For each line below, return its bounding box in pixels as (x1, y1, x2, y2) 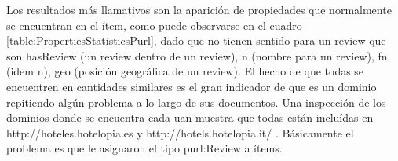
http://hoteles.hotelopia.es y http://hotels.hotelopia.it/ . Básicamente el (6, 124, 354, 141)
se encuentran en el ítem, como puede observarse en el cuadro (6, 16, 302, 33)
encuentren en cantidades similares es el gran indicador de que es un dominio (6, 78, 377, 94)
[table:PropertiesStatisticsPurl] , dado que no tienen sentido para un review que (6, 32, 386, 49)
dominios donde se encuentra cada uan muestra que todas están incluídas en (6, 109, 374, 126)
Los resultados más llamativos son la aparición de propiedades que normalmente (6, 2, 392, 17)
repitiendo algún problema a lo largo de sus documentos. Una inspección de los (6, 93, 386, 110)
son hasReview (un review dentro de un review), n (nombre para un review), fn (6, 47, 388, 64)
